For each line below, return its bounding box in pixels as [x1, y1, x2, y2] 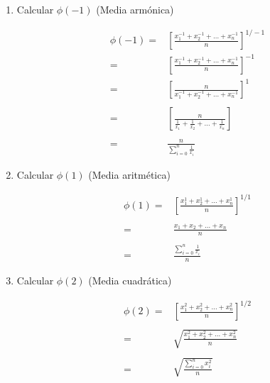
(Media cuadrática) [88, 273, 172, 288]
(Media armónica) [96, 2, 174, 16]
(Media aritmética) [88, 167, 171, 182]
